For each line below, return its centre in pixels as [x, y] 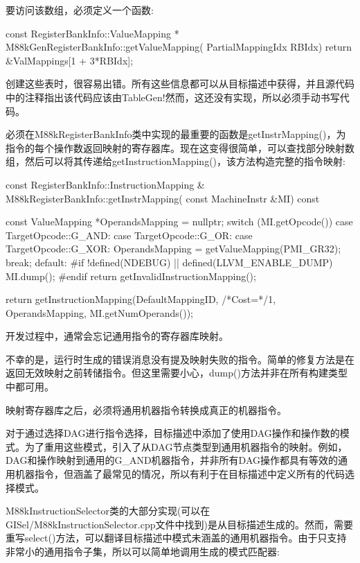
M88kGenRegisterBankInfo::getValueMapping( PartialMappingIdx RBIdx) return [179, 47]
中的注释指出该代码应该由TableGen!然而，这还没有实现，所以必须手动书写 [173, 97]
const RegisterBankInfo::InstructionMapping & [105, 184]
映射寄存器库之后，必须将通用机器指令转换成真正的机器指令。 [146, 409]
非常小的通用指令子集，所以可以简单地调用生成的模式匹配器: [143, 551]
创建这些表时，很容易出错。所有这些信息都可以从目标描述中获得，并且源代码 [180, 84]
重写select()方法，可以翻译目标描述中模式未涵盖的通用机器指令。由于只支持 [176, 538]
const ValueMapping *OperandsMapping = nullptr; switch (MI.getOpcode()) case [179, 222]
